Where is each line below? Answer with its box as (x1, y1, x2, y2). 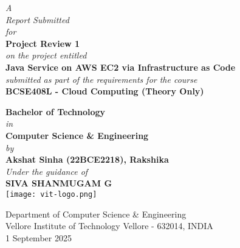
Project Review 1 (5, 37, 80, 49)
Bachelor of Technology (5, 105, 106, 118)
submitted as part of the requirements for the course (5, 73, 197, 85)
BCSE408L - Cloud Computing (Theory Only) (5, 85, 204, 97)
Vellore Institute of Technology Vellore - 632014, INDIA (5, 219, 213, 232)
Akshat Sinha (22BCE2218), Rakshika (5, 153, 169, 166)
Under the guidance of (5, 165, 88, 177)
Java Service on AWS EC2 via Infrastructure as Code (5, 60, 236, 73)
